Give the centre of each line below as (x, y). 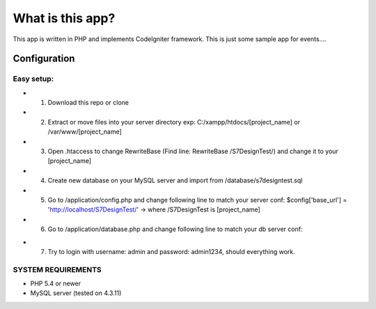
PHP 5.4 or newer (56, 284)
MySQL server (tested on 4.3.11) (76, 293)
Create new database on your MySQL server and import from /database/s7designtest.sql (175, 180)
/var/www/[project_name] (85, 132)
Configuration (44, 59)
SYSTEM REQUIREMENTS (57, 269)
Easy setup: (33, 79)
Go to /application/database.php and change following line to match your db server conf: (175, 229)
